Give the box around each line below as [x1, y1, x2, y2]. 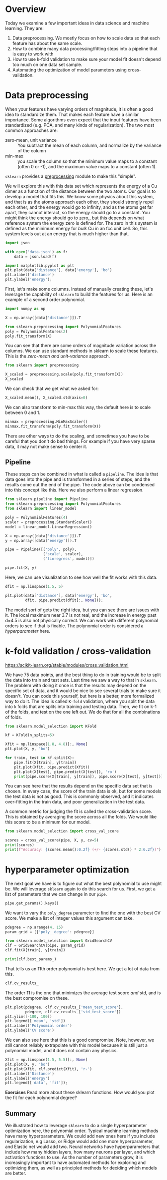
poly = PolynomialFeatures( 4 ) [5, 515, 68, 520]
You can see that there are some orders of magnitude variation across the [5, 343, 157, 349]
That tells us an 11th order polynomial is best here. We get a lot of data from [5, 965, 160, 972]
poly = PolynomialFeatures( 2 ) [5, 329, 68, 334]
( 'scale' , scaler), [43, 552, 83, 557]
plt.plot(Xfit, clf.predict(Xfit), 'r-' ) [5, 1066, 92, 1072]
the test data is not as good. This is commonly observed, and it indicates [5, 793, 154, 799]
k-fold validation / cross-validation [5, 645, 151, 657]
